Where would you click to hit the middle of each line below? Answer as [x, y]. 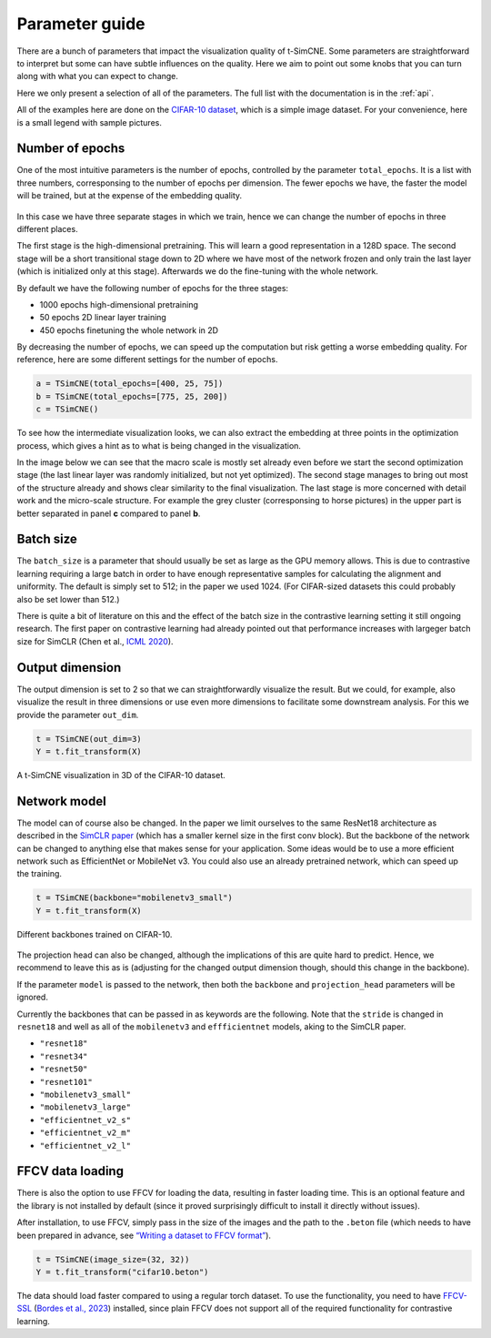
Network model [61, 801]
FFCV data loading [70, 1171]
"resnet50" [64, 1069]
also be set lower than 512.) [68, 599]
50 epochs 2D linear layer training [103, 318]
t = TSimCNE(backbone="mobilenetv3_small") [135, 898]
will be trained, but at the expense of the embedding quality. [130, 196]
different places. [47, 228]
